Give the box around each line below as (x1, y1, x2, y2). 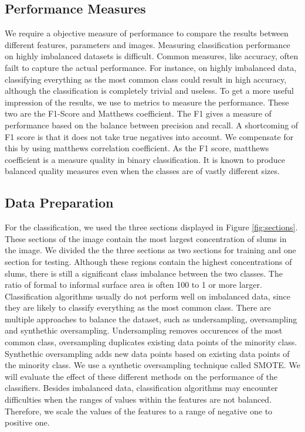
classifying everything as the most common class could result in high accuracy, (5, 73, 287, 85)
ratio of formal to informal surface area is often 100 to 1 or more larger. (5, 278, 262, 291)
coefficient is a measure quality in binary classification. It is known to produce (5, 153, 286, 165)
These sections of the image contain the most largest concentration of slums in (5, 232, 287, 244)
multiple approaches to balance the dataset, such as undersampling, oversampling (5, 312, 297, 325)
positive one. (5, 416, 50, 428)
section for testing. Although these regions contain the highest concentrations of (5, 255, 292, 267)
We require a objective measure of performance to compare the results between (5, 27, 289, 39)
